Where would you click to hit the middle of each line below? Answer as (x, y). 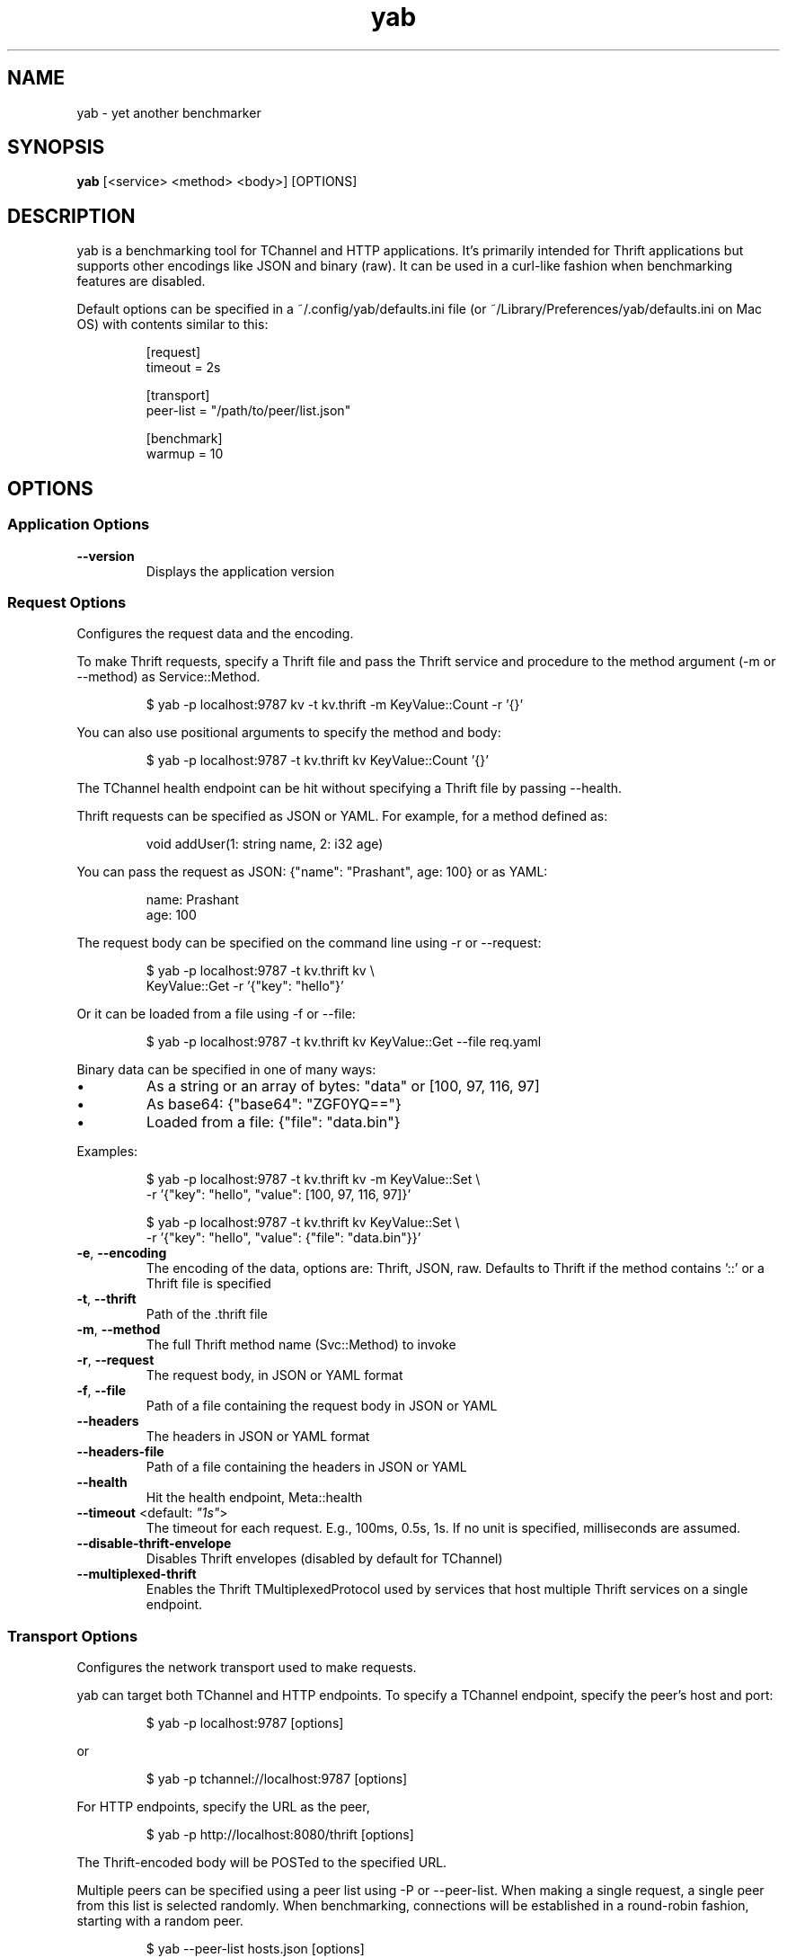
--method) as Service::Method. (168, 677)
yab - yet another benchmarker (169, 112)
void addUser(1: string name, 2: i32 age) (265, 844)
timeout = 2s (183, 368)
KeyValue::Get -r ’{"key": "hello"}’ (245, 986)
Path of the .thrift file (207, 1314)
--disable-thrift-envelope (154, 1544)
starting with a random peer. (160, 1921)
